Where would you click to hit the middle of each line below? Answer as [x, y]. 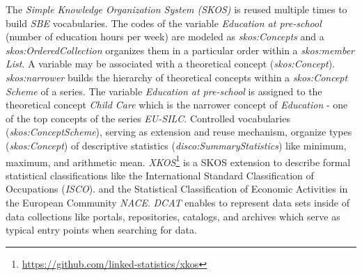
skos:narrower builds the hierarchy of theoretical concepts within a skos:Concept [177, 77]
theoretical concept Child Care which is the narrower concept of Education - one [177, 105]
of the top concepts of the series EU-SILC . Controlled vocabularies [148, 118]
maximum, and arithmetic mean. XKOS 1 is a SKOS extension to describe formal [178, 161]
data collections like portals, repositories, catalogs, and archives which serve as [173, 216]
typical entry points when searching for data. [101, 230]
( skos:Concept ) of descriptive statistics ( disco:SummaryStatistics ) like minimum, [176, 145]
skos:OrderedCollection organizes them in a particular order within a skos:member [180, 50]
